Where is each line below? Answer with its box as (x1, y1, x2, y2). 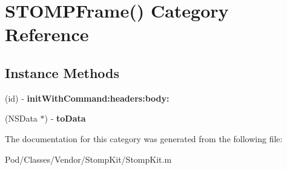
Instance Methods (5, 63, 119, 82)
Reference (5, 22, 89, 47)
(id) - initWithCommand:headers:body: (5, 91, 170, 104)
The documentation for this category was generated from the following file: (5, 132, 283, 145)
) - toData (44, 112, 86, 125)
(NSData (5, 112, 38, 125)
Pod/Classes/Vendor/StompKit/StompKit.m (5, 152, 172, 165)
